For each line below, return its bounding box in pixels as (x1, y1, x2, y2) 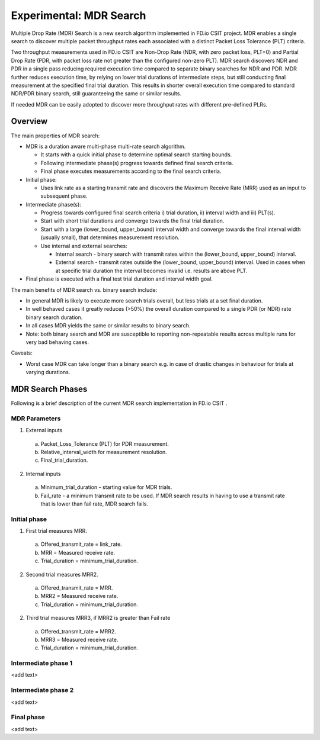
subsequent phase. (40, 192, 88, 200)
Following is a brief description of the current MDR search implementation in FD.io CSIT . (11, 400, 228, 407)
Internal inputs (25, 470, 61, 477)
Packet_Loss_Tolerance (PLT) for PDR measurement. (40, 440, 169, 447)
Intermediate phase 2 (11, 686, 74, 694)
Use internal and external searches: (40, 242, 127, 249)
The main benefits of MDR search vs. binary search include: (11, 286, 158, 293)
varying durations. (25, 369, 71, 376)
